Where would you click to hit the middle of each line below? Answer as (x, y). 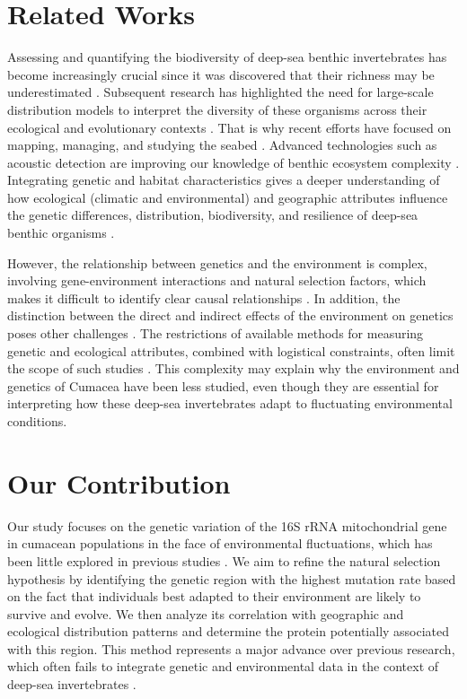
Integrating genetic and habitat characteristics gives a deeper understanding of (224, 180)
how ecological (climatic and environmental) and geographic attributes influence (228, 197)
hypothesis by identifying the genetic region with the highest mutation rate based (232, 578)
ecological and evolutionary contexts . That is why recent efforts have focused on (229, 127)
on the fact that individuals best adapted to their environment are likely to (214, 596)
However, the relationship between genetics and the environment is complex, (217, 262)
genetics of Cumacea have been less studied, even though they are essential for (223, 385)
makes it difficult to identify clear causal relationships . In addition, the (204, 297)
